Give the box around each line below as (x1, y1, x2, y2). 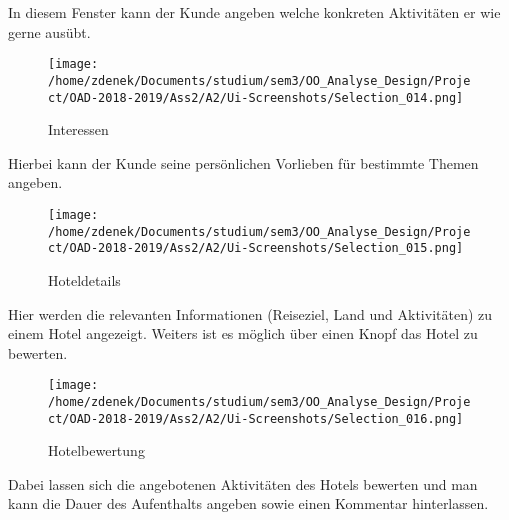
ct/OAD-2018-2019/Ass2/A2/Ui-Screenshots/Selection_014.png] (48, 90, 464, 105)
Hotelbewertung (48, 440, 145, 461)
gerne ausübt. (8, 21, 91, 42)
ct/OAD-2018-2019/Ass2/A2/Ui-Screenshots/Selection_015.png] (48, 241, 464, 256)
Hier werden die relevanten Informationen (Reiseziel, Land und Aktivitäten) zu (8, 303, 493, 324)
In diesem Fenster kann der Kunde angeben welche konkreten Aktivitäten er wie (8, 2, 501, 22)
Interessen (48, 119, 109, 140)
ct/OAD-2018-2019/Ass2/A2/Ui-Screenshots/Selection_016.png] (48, 411, 464, 426)
